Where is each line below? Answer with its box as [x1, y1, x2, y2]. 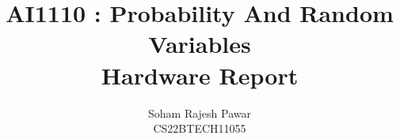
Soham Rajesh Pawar [147, 104, 251, 121]
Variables [148, 28, 251, 60]
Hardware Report [101, 58, 299, 91]
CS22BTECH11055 [153, 120, 246, 137]
